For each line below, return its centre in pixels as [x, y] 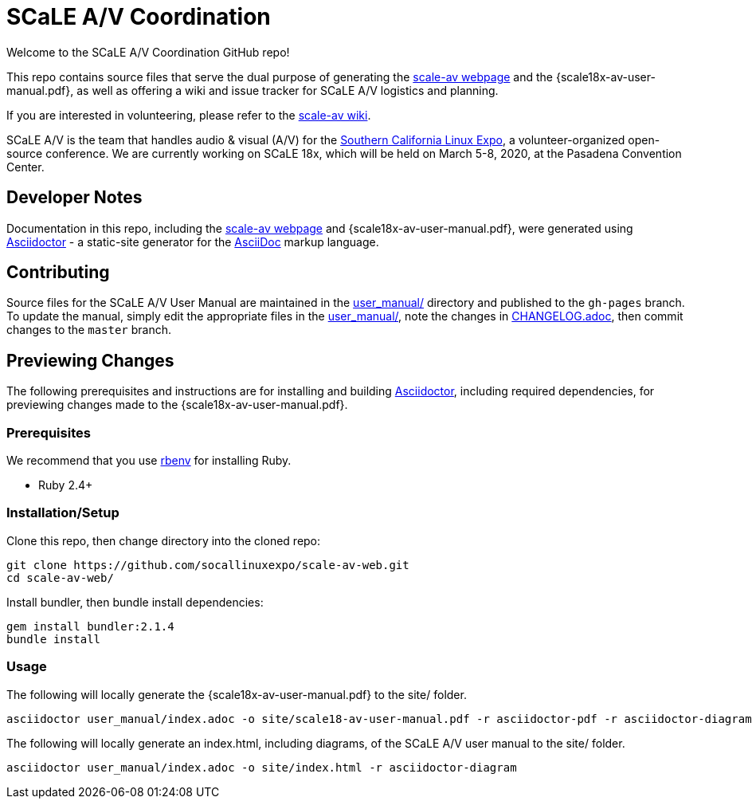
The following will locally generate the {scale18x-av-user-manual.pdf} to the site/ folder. [237, 694]
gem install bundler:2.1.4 [90, 626]
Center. [25, 167]
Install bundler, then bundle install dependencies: [135, 602]
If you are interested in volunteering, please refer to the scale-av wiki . [189, 115]
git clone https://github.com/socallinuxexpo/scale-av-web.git [208, 565]
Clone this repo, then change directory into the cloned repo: [164, 540]
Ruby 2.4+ [66, 485]
